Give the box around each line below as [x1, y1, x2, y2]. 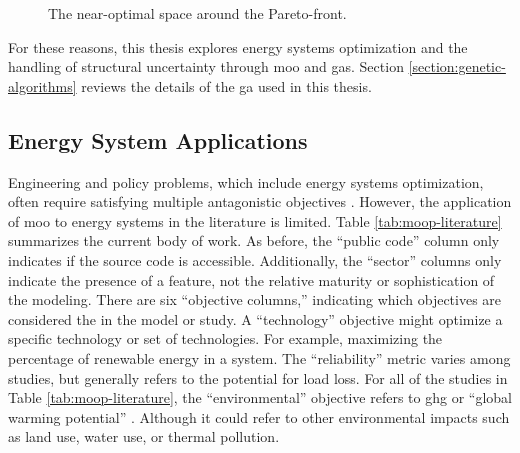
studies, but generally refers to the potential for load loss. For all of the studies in [8, 367, 508, 388]
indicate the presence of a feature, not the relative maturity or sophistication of [8, 269, 495, 290]
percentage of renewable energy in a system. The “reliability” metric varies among [8, 347, 511, 368]
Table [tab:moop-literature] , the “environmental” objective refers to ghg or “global [8, 387, 512, 408]
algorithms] [8, 75, 77, 96]
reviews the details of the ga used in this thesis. [81, 75, 372, 96]
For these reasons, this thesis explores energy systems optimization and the [8, 36, 468, 57]
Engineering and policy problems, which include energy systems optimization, [8, 171, 484, 192]
